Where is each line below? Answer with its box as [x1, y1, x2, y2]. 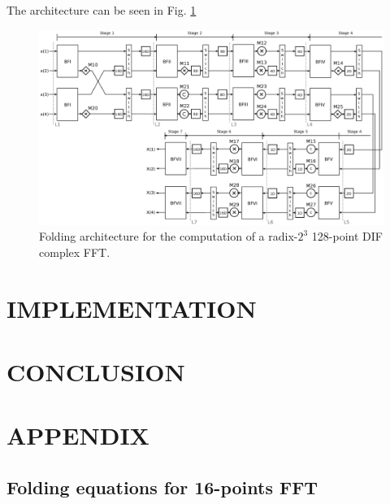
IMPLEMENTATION [6, 291, 257, 324]
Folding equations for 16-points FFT [6, 475, 318, 500]
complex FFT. [39, 243, 110, 260]
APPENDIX [6, 419, 149, 452]
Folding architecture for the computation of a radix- [39, 228, 298, 245]
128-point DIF [311, 228, 383, 245]
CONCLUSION [6, 355, 185, 389]
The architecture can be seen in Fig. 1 [6, 2, 197, 18]
